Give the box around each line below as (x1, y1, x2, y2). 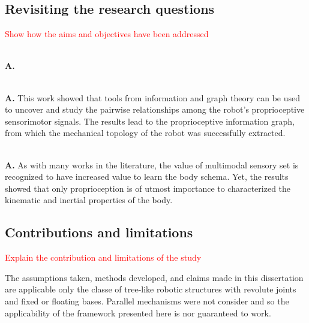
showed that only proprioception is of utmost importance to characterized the (5, 182, 291, 194)
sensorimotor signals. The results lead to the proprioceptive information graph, (5, 114, 295, 127)
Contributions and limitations (5, 223, 193, 242)
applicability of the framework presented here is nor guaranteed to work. (5, 306, 271, 319)
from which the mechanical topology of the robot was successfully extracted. (5, 126, 286, 139)
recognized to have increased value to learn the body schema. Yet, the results (5, 170, 289, 183)
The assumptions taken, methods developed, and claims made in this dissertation (5, 271, 304, 283)
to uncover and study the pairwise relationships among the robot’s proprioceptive (5, 103, 305, 116)
